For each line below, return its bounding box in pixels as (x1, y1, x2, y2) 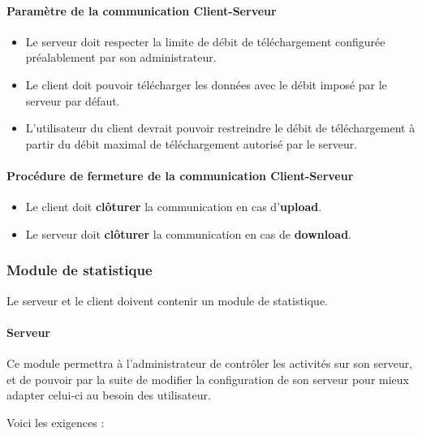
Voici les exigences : (6, 413, 105, 430)
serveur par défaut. (25, 92, 120, 109)
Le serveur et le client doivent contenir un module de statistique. (6, 291, 329, 309)
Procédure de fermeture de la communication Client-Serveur (6, 166, 354, 183)
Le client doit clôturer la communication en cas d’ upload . (25, 198, 322, 215)
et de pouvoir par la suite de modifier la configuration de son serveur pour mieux (6, 370, 409, 387)
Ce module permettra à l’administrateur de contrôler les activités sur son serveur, (6, 354, 413, 371)
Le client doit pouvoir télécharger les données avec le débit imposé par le (25, 76, 387, 93)
